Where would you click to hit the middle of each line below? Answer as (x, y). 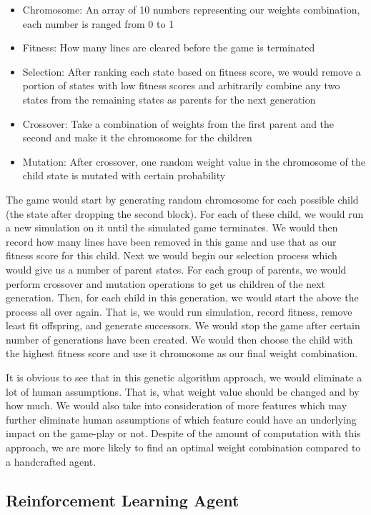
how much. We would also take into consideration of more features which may (177, 405)
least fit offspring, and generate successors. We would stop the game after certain (183, 325)
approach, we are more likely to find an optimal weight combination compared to (183, 447)
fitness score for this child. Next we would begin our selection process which (172, 255)
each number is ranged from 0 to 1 (98, 23)
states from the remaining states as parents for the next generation (169, 99)
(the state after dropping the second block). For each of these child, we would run (185, 213)
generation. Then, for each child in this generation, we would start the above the (182, 297)
